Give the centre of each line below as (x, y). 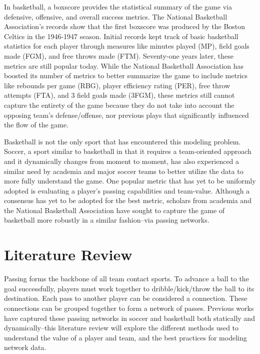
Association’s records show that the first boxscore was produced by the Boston (125, 26)
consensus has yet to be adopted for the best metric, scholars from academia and (128, 200)
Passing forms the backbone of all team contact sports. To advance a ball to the (126, 279)
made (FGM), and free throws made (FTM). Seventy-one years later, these (119, 55)
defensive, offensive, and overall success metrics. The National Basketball (116, 16)
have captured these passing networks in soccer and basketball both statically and (129, 318)
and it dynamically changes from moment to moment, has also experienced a (122, 161)
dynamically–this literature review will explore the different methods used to (121, 328)
